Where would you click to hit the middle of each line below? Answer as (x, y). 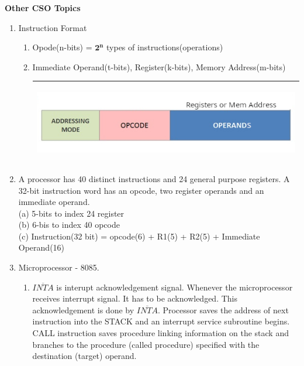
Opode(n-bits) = (62, 47)
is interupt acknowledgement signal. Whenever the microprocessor (175, 287)
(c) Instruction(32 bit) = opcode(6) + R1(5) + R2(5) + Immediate (139, 236)
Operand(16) (42, 247)
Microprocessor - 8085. (59, 267)
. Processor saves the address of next (223, 309)
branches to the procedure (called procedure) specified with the (146, 344)
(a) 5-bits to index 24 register (71, 213)
